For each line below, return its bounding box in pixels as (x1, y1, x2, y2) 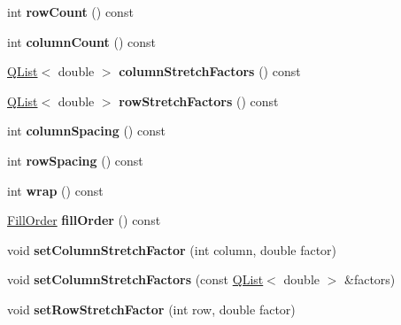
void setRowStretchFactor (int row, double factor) (7, 299, 296, 318)
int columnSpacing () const (7, 121, 166, 140)
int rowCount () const (7, 3, 134, 20)
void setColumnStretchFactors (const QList (7, 270, 264, 289)
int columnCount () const (7, 32, 156, 50)
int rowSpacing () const (7, 151, 143, 169)
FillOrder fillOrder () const (7, 211, 161, 229)
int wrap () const (7, 181, 104, 199)
